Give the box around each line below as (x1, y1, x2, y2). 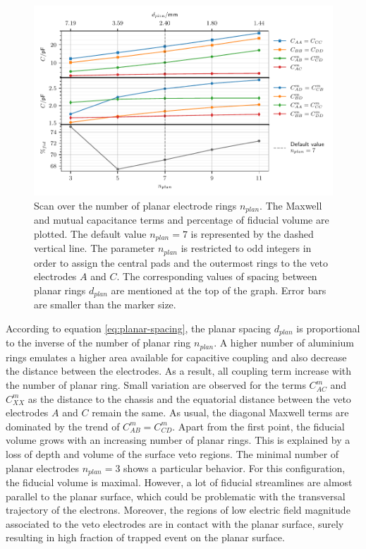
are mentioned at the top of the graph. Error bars (111, 282, 327, 297)
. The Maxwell (260, 198, 322, 212)
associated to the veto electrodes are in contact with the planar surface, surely (6, 516, 344, 531)
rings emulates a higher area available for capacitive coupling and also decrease (6, 349, 347, 364)
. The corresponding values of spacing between (116, 269, 317, 284)
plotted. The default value (34, 226, 147, 241)
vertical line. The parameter (34, 241, 155, 255)
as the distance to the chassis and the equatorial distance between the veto (28, 391, 351, 406)
